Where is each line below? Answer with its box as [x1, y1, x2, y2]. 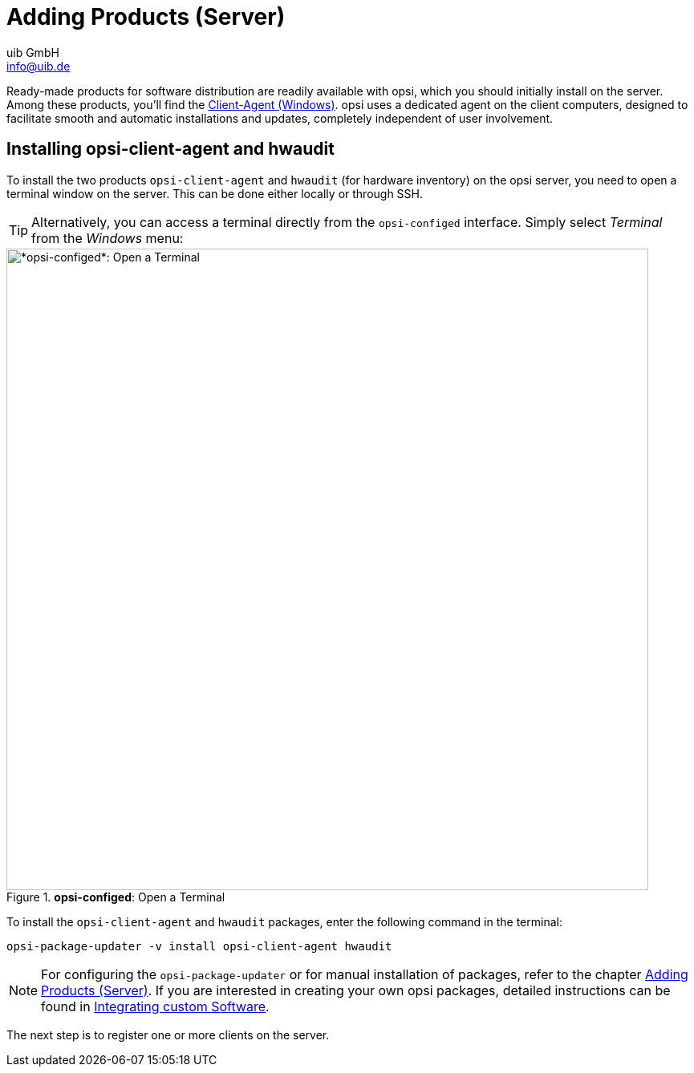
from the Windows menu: [31, 229, 184, 246]
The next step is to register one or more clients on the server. [6, 1027, 330, 1042]
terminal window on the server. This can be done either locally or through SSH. [6, 186, 424, 200]
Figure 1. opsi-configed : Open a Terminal [6, 889, 225, 904]
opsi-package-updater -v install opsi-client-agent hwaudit [6, 939, 392, 953]
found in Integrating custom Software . [41, 998, 270, 1014]
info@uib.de [6, 59, 71, 73]
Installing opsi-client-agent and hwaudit [6, 139, 335, 160]
